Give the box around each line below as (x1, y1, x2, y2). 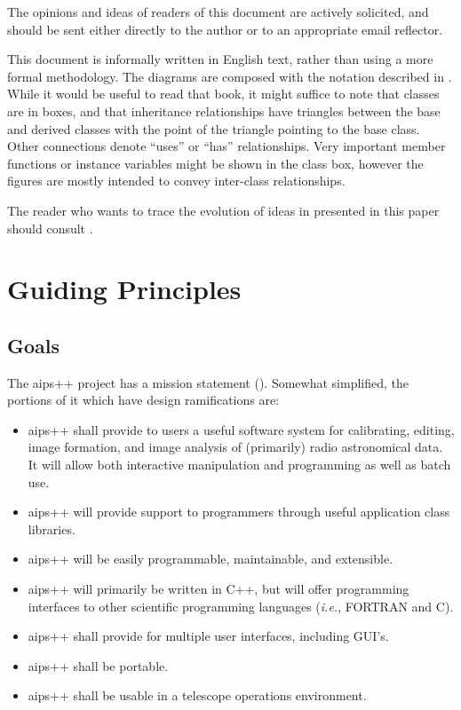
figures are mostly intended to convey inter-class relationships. (7, 171, 346, 190)
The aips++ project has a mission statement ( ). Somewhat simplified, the (7, 373, 409, 391)
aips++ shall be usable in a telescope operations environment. (28, 686, 367, 705)
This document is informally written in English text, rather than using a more (7, 50, 433, 68)
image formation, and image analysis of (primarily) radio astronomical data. (28, 438, 443, 456)
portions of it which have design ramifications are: (7, 390, 280, 409)
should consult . (7, 218, 93, 237)
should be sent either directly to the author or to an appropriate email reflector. (7, 20, 443, 38)
